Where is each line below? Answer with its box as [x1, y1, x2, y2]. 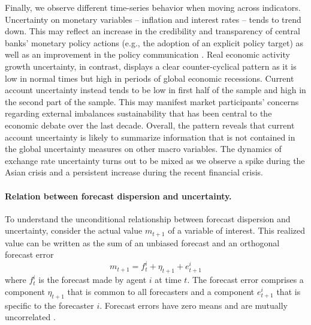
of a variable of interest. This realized [168, 224, 306, 237]
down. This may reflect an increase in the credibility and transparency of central [5, 25, 300, 37]
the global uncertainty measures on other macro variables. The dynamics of [5, 142, 282, 155]
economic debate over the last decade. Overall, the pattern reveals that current [5, 118, 295, 131]
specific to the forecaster [5, 299, 94, 311]
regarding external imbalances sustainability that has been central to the [5, 107, 272, 120]
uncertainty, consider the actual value [5, 224, 143, 237]
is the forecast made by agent [38, 273, 147, 286]
